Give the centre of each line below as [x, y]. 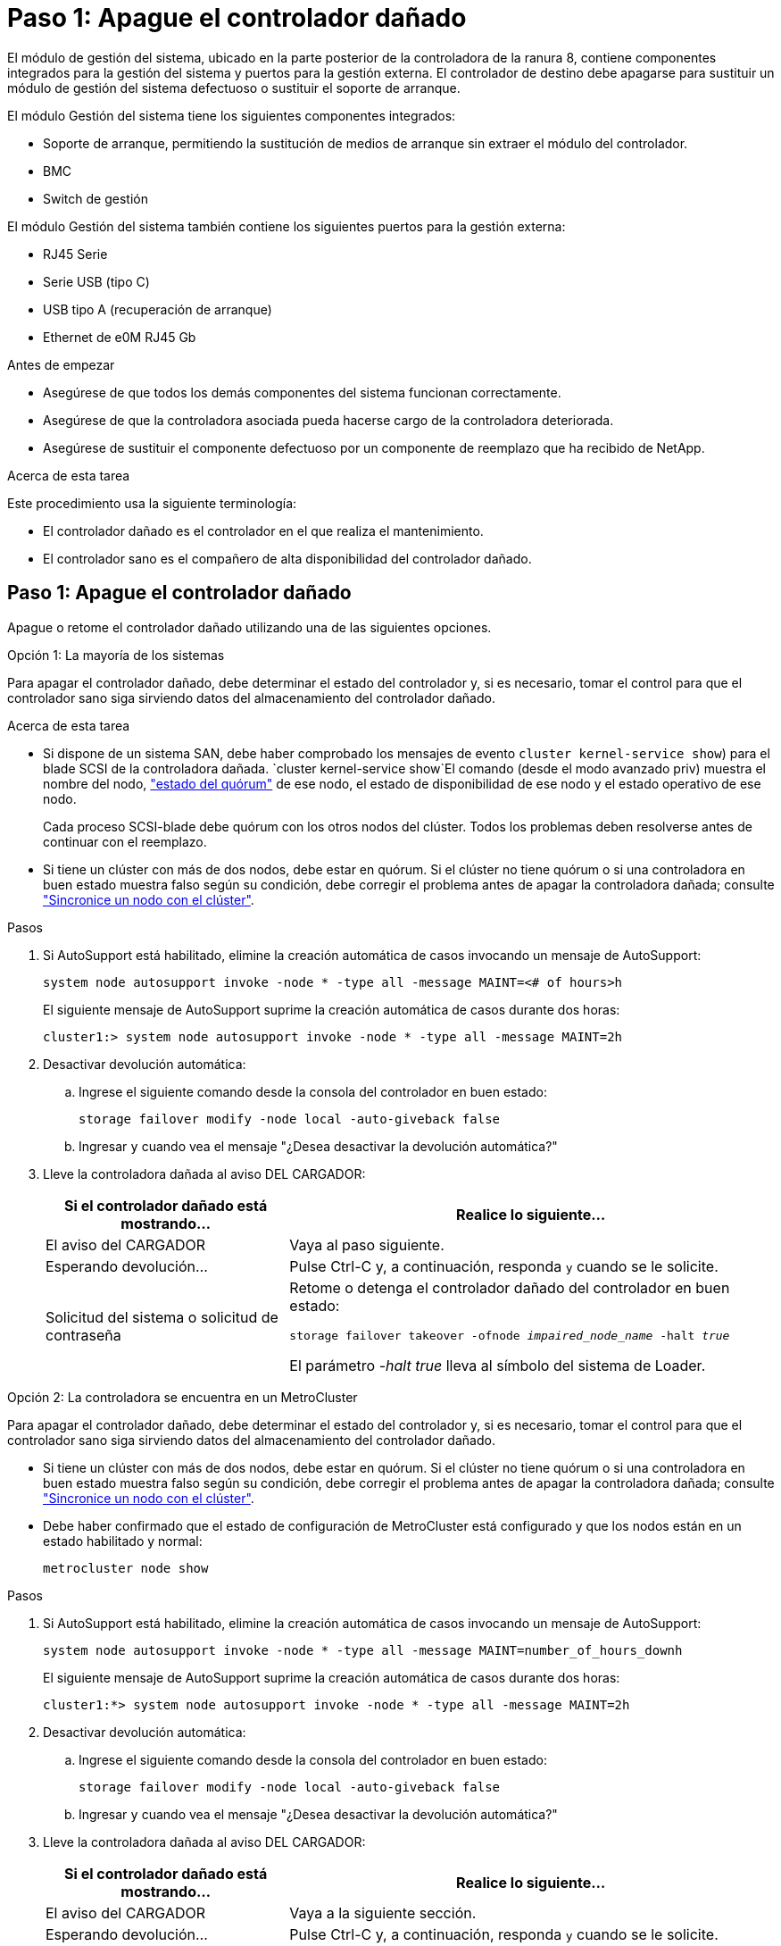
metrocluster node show [126, 1568]
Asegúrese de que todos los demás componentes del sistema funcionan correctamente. [302, 392]
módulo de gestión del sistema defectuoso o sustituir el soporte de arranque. [234, 88]
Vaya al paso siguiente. [367, 1244]
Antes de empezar [61, 364]
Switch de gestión [96, 198]
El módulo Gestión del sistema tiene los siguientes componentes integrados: [232, 115]
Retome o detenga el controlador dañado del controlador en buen [510, 1287]
